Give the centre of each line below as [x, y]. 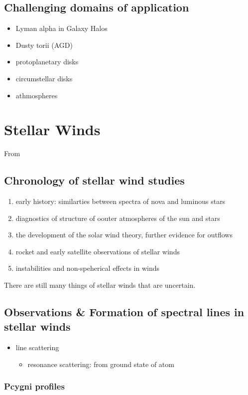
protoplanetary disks [47, 62]
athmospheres [37, 95]
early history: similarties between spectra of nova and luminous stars [121, 201]
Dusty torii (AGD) [44, 45]
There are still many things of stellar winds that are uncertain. [100, 285]
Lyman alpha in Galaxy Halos [62, 28]
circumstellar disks [44, 78]
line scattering [37, 347]
